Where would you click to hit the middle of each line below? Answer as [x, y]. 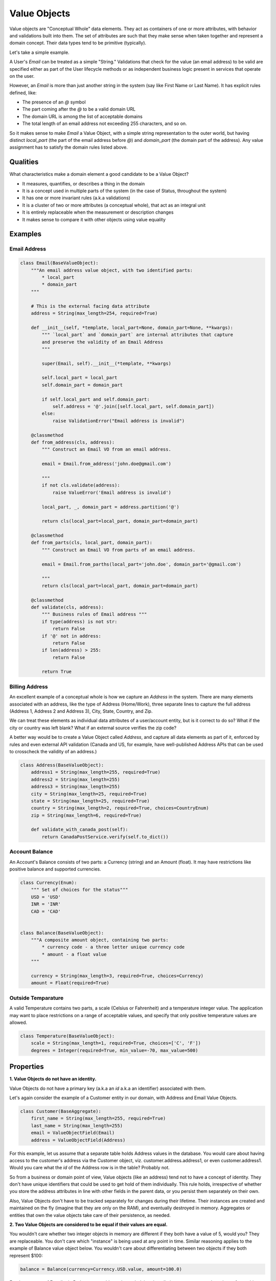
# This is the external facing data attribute [90, 306]
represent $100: [26, 1255]
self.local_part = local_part [79, 378]
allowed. [18, 1022]
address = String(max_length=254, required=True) [94, 313]
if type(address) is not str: [79, 622]
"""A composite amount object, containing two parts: [100, 940]
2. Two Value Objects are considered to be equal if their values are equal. [89, 1225]
